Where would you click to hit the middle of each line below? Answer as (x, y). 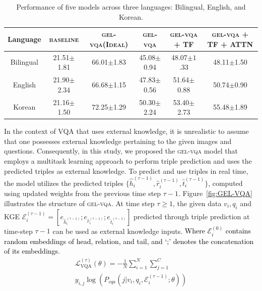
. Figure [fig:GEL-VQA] (216, 193)
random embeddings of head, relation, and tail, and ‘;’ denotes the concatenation (129, 241)
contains (238, 231)
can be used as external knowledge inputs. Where (129, 231)
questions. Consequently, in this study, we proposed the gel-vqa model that (121, 151)
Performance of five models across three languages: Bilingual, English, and (131, 7)
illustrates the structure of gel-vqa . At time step (79, 203)
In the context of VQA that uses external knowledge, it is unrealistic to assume (126, 131)
